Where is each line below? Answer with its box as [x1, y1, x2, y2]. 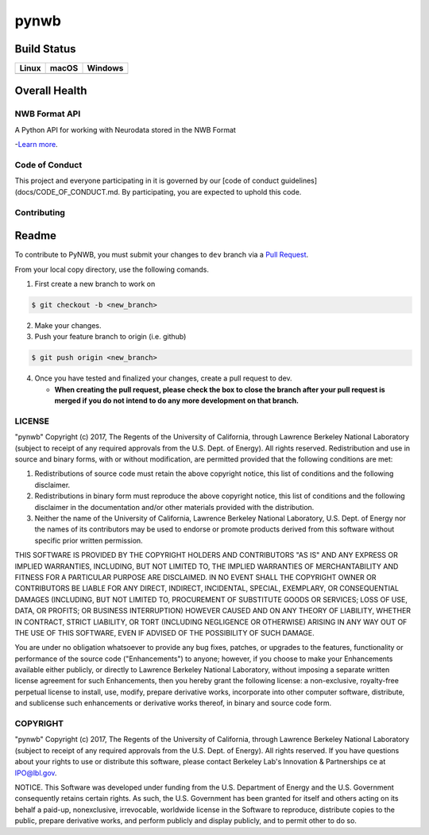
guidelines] [280, 176, 318, 186]
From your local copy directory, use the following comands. [14, 265, 210, 274]
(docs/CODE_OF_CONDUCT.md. [14, 187, 121, 196]
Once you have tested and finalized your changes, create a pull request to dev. [34, 373, 293, 383]
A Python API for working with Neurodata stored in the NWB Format [14, 125, 236, 134]
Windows [87, 63, 124, 74]
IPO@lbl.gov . [14, 767, 57, 778]
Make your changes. [34, 320, 102, 330]
